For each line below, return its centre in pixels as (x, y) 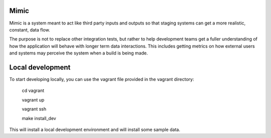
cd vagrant (33, 90)
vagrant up (33, 99)
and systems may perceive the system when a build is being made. (79, 53)
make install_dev (39, 118)
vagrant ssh (34, 109)
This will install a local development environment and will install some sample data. (95, 129)
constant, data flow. (30, 29)
